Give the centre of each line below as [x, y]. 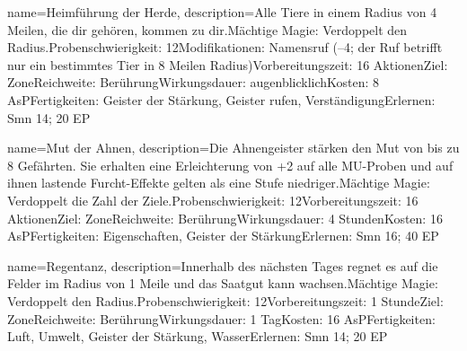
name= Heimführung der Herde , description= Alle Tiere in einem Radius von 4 [222, 12]
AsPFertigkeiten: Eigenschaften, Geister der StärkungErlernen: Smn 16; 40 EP [223, 236]
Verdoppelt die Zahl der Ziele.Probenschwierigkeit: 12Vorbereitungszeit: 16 [213, 200]
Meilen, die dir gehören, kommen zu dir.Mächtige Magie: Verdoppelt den [207, 29]
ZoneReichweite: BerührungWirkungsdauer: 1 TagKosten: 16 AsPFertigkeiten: [221, 318]
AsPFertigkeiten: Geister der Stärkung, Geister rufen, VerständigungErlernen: [221, 99]
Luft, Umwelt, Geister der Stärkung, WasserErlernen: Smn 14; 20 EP [198, 336]
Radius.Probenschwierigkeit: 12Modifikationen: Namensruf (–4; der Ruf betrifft [225, 47]
